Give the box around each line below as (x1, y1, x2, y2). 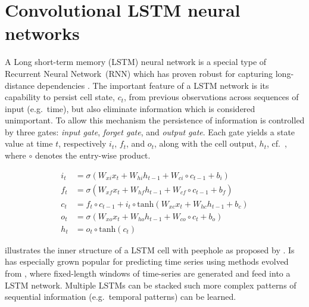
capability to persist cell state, (5, 91, 115, 103)
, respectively (58, 137, 107, 150)
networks (5, 21, 80, 45)
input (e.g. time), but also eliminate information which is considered (5, 102, 255, 114)
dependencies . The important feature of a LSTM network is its (37, 79, 269, 91)
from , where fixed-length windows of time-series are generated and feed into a (5, 267, 291, 279)
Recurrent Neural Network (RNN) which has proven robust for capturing (5, 67, 273, 79)
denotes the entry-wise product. (35, 149, 151, 162)
